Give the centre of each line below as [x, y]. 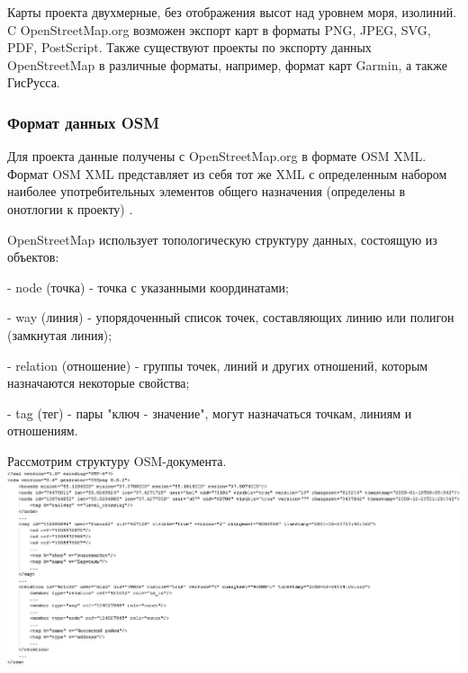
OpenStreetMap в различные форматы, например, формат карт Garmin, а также [227, 64]
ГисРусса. [34, 82]
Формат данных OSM [84, 122]
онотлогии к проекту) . [70, 208]
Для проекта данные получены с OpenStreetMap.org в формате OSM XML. [217, 156]
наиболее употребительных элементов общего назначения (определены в [207, 191]
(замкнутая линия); [60, 334]
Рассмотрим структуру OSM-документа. [117, 460]
